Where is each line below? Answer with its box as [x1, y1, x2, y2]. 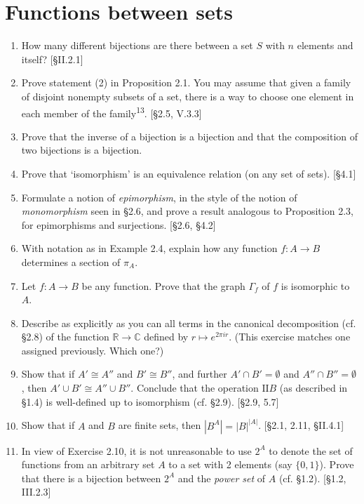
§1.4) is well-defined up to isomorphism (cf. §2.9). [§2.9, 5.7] [21, 394, 279, 409]
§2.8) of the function [21, 329, 109, 344]
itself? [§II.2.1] [21, 51, 83, 66]
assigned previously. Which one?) [21, 343, 164, 357]
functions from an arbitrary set [21, 457, 155, 472]
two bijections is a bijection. [21, 142, 142, 157]
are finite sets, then [118, 418, 201, 432]
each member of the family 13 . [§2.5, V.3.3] [21, 103, 202, 120]
